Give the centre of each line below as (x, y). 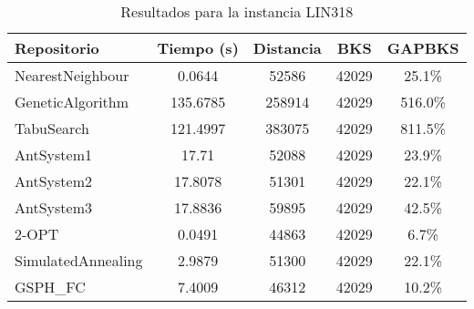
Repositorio (57, 48)
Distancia (287, 48)
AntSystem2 (53, 181)
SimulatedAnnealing (79, 260)
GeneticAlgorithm (72, 102)
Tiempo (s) (198, 48)
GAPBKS (423, 48)
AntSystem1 (53, 154)
